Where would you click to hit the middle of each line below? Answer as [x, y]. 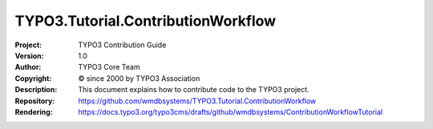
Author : [28, 67]
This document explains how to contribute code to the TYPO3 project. [194, 90]
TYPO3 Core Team [109, 67]
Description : [36, 90]
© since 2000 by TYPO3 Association [139, 78]
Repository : [35, 101]
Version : [29, 55]
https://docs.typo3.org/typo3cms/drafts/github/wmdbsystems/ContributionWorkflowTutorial [231, 111]
